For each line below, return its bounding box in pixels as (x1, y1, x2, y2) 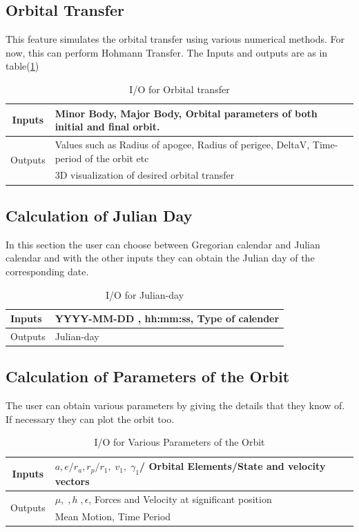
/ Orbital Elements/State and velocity (139, 459, 326, 473)
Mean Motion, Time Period (55, 509, 171, 523)
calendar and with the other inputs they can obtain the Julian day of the (6, 250, 315, 265)
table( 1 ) (6, 59, 39, 73)
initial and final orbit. (55, 119, 160, 134)
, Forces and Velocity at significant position (88, 491, 272, 506)
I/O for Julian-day (106, 287, 184, 302)
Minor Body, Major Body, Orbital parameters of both (55, 106, 318, 120)
